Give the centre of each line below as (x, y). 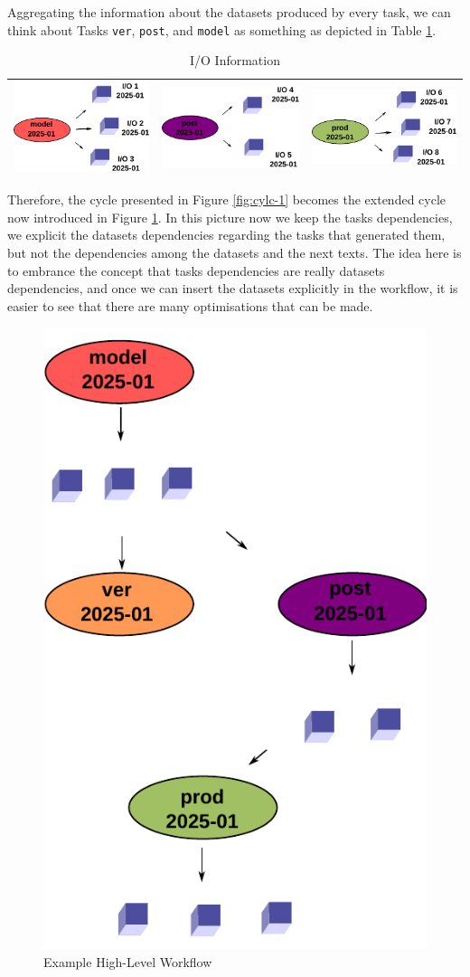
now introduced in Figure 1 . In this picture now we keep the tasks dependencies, (230, 217)
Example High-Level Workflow (128, 962)
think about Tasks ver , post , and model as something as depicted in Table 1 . (222, 29)
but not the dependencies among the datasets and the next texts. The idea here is (235, 252)
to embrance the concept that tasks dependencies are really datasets (196, 270)
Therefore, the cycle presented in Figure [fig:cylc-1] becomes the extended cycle (227, 199)
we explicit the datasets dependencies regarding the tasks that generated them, (226, 235)
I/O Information (235, 60)
